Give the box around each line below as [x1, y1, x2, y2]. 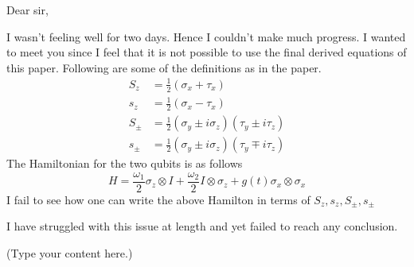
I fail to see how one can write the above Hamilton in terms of [6, 191, 310, 207]
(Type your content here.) [6, 245, 133, 261]
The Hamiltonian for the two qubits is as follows [6, 155, 243, 172]
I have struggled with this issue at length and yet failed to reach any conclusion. [6, 218, 398, 234]
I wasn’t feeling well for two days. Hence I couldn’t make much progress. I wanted [6, 28, 406, 44]
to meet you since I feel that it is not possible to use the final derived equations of [6, 44, 407, 60]
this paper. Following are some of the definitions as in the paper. [6, 59, 322, 75]
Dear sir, [6, 2, 49, 17]
